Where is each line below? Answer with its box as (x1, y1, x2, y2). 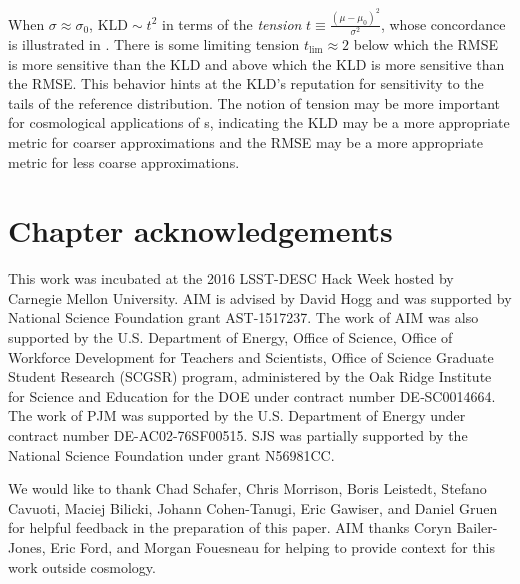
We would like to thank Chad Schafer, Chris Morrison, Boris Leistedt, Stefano (8, 478, 487, 499)
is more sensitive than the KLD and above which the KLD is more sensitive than (8, 53, 505, 74)
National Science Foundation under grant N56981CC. (8, 444, 335, 465)
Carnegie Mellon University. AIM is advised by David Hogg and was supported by (8, 287, 512, 308)
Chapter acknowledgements (8, 210, 393, 251)
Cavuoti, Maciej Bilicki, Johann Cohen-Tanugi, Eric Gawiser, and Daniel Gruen (8, 497, 498, 518)
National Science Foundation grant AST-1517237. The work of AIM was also (8, 307, 479, 328)
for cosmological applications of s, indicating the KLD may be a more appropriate (8, 112, 510, 133)
